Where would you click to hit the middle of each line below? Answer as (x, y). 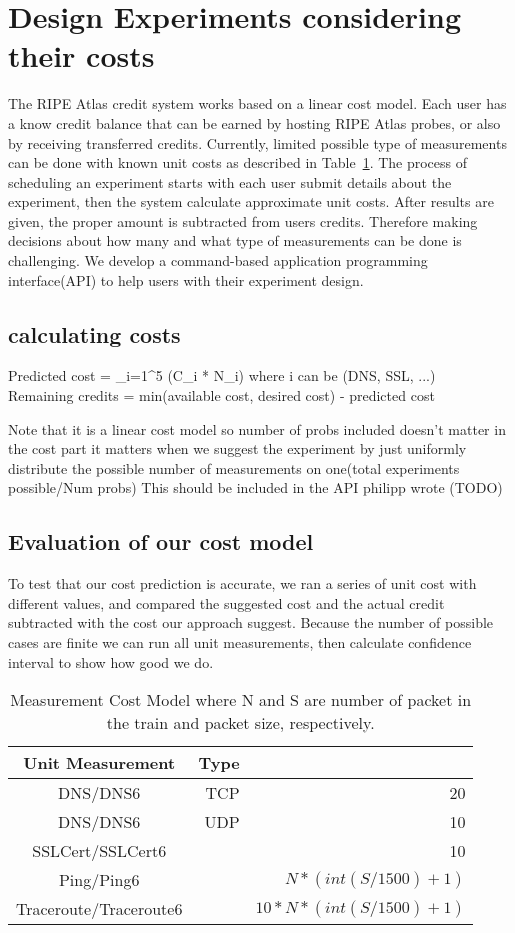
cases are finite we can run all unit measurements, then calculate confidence (240, 642)
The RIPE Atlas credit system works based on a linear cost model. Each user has (257, 103)
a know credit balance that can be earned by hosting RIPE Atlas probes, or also (254, 122)
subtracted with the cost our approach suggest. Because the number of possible (251, 622)
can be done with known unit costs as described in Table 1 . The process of (238, 162)
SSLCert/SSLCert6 (99, 851)
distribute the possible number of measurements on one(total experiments (234, 467)
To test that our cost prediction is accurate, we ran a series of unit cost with (242, 583)
